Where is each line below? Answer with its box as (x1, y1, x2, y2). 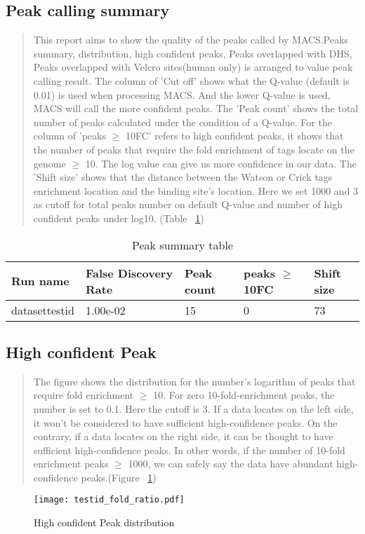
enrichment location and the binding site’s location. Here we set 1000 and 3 (33, 183, 359, 198)
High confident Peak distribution (34, 515, 175, 530)
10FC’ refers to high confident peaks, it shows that (125, 128, 344, 143)
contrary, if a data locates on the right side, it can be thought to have (33, 429, 333, 444)
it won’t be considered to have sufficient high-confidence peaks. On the (33, 415, 338, 430)
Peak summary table (132, 236, 233, 253)
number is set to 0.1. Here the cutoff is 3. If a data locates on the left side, (33, 401, 354, 416)
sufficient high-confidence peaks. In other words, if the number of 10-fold (33, 442, 345, 457)
